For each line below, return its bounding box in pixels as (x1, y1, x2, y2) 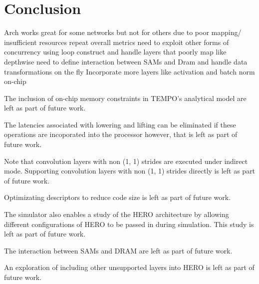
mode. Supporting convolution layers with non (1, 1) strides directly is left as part (4, 165, 256, 176)
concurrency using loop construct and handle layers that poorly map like (4, 46, 227, 57)
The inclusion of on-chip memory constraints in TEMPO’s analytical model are (4, 92, 247, 103)
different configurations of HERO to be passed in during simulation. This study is (4, 218, 254, 229)
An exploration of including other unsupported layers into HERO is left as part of (4, 262, 255, 272)
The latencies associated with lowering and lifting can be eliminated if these (4, 119, 236, 129)
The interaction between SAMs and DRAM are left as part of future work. (4, 245, 233, 255)
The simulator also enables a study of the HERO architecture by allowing (4, 209, 229, 219)
